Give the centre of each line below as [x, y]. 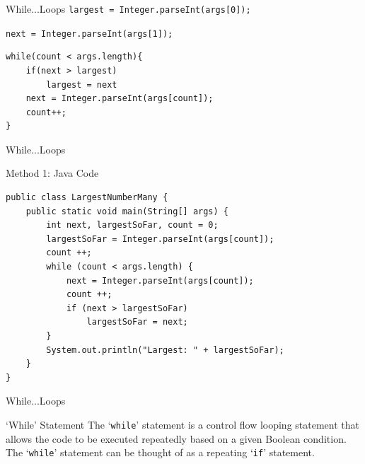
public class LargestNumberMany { [87, 198]
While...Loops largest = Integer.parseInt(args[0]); [128, 8]
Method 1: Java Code [52, 173]
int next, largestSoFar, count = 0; [132, 225]
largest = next [82, 85]
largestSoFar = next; [137, 322]
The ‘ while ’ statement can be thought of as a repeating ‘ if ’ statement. [160, 452]
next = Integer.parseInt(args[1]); [89, 34]
